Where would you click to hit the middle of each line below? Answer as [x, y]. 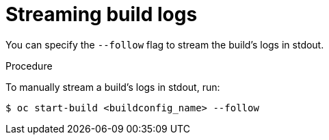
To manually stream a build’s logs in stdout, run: [113, 87]
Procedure [29, 66]
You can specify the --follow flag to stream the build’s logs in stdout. [165, 44]
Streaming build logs [102, 14]
